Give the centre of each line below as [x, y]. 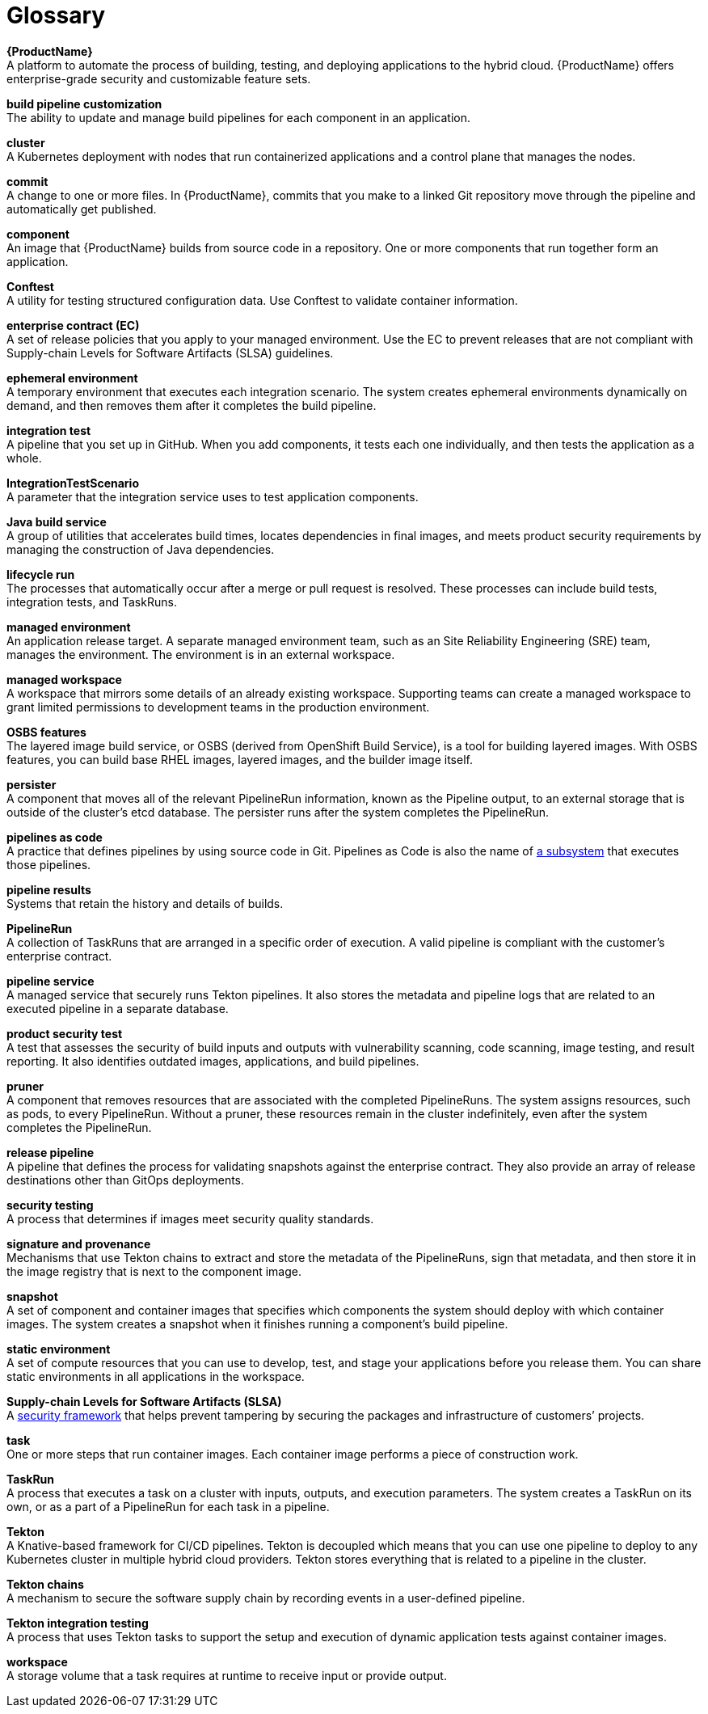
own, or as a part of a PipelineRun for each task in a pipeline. [168, 1506]
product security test [65, 1033]
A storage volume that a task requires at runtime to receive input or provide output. [227, 1675]
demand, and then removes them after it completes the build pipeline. [192, 405]
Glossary [56, 15]
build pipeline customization [84, 103]
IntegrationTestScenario [73, 483]
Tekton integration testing [78, 1623]
